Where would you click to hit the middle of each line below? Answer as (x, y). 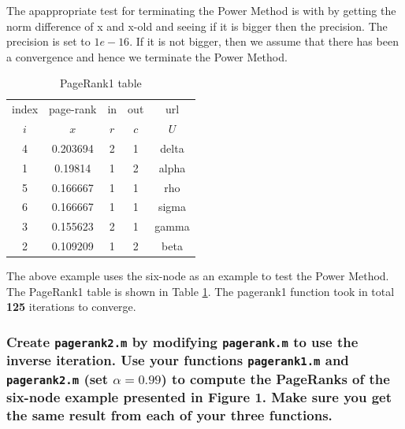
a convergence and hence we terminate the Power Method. (147, 56)
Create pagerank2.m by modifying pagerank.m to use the (182, 341)
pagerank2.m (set (58, 378)
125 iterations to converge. (71, 307)
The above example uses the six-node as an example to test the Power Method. (198, 276)
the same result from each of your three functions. (169, 415)
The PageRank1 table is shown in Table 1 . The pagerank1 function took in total (201, 291)
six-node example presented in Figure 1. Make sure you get (199, 397)
